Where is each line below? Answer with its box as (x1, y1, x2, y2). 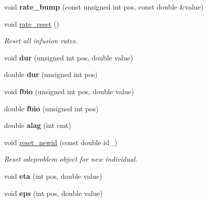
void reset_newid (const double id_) (4, 137, 117, 147)
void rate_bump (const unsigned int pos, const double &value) (4, 2, 204, 12)
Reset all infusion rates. (4, 35, 78, 46)
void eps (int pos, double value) (4, 187, 103, 198)
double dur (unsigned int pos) (4, 69, 98, 80)
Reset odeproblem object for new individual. (4, 154, 138, 164)
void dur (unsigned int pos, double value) (4, 52, 133, 62)
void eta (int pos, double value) (4, 170, 102, 181)
